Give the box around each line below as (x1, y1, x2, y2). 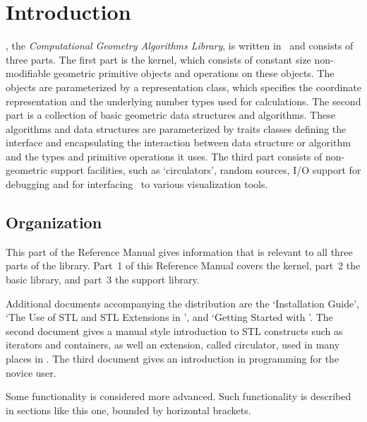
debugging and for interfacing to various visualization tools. (6, 177, 268, 192)
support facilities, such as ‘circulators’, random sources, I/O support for (50, 163, 361, 177)
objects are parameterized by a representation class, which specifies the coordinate (6, 79, 361, 94)
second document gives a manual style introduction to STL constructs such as (6, 323, 343, 338)
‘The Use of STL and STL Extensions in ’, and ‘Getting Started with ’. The (6, 310, 333, 324)
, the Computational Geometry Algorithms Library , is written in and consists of (6, 38, 354, 53)
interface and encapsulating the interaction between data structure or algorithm (6, 135, 351, 150)
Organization (6, 211, 102, 233)
